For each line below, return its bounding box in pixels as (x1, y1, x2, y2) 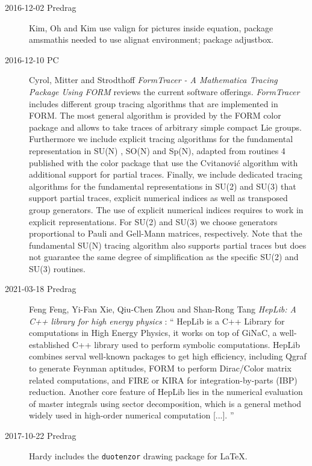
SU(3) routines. (29, 262, 86, 275)
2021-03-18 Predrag (5, 282, 76, 295)
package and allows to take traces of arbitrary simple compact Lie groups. (29, 120, 302, 133)
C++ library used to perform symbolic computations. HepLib (72, 338, 300, 350)
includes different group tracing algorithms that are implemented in (29, 97, 278, 110)
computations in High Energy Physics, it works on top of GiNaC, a (29, 326, 277, 339)
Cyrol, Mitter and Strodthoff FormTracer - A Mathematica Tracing (29, 73, 278, 86)
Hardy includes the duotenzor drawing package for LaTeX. (29, 449, 248, 462)
